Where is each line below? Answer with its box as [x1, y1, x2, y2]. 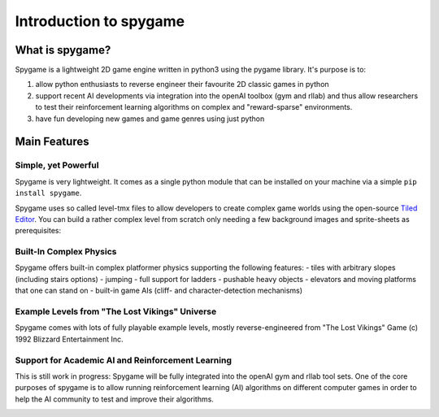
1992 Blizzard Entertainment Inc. [15, 334, 124, 344]
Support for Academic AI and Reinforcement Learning [15, 354, 232, 366]
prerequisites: [15, 226, 62, 236]
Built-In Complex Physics [15, 246, 117, 258]
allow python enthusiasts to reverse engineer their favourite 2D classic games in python [35, 80, 329, 89]
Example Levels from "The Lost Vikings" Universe [15, 306, 217, 317]
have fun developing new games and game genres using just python [35, 114, 265, 124]
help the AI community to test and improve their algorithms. [15, 394, 215, 404]
